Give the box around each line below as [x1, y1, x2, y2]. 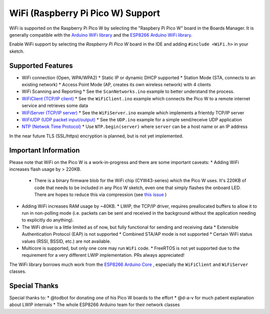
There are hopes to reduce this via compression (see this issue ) [34, 192, 167, 198]
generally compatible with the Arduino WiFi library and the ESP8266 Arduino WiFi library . [9, 32, 192, 38]
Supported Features [9, 61, 73, 70]
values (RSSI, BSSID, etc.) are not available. [21, 238, 111, 244]
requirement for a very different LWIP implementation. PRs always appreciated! [21, 252, 185, 258]
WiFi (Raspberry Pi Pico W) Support [9, 8, 160, 19]
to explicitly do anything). [21, 217, 74, 223]
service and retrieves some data [21, 103, 88, 109]
